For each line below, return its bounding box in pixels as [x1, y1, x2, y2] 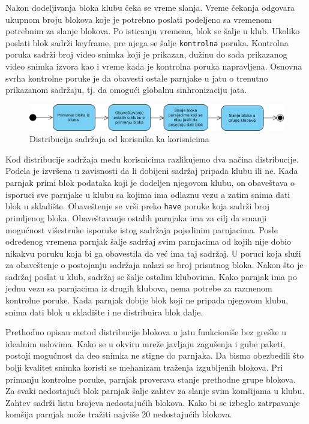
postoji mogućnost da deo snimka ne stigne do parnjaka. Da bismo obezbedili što [5, 349, 304, 362]
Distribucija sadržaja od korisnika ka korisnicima [29, 133, 209, 145]
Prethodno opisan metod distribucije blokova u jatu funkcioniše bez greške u [5, 326, 287, 338]
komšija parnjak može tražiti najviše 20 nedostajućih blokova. [5, 408, 232, 420]
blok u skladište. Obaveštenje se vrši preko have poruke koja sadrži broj [5, 200, 269, 212]
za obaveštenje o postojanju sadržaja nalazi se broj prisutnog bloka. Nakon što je [5, 258, 304, 271]
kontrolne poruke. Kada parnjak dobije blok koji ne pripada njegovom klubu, [5, 294, 289, 306]
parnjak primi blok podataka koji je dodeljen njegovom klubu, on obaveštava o [5, 176, 295, 189]
